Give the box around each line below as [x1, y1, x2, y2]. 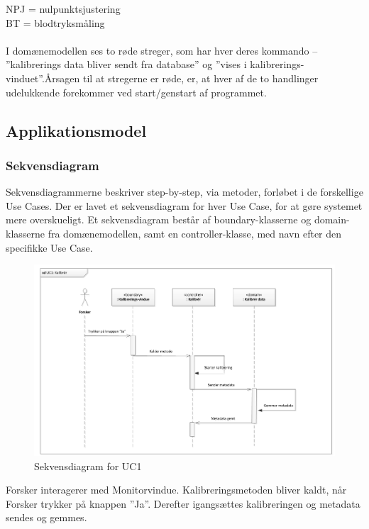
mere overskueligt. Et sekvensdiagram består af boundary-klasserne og [6, 212, 312, 227]
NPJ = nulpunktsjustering [6, 1, 121, 16]
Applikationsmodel [6, 119, 147, 141]
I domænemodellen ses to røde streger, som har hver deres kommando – [6, 43, 318, 57]
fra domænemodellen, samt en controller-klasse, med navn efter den [48, 225, 342, 240]
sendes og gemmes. [6, 510, 87, 525]
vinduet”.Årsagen [6, 70, 80, 85]
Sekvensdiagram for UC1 [34, 458, 142, 473]
